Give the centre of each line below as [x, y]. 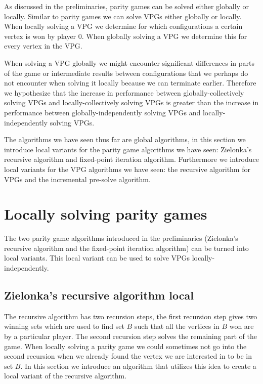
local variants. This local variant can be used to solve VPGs [97, 258]
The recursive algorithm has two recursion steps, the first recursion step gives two [131, 316]
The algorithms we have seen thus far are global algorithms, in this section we [125, 139]
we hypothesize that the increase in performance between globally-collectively [124, 92]
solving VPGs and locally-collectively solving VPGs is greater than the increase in [131, 102]
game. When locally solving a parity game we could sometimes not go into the [125, 346]
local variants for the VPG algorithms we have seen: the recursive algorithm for [127, 169]
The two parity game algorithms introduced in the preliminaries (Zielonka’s [121, 238]
